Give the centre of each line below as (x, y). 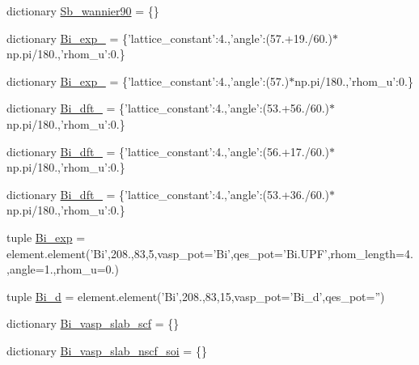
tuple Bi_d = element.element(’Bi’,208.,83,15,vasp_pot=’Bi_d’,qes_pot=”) (196, 296)
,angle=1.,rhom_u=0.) (63, 269)
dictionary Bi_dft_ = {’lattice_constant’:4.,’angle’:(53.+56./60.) (168, 108)
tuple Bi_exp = (46, 237)
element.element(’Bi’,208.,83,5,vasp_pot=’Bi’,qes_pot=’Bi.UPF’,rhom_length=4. (210, 253)
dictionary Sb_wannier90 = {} (83, 11)
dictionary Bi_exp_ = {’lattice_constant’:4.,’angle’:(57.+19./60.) (169, 38)
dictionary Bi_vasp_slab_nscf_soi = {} (107, 350)
